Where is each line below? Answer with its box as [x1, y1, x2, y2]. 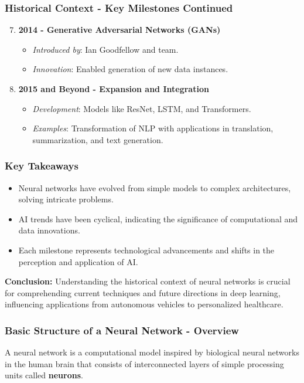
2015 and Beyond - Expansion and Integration [18, 83, 209, 94]
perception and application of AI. [18, 255, 138, 267]
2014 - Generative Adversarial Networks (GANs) [18, 23, 221, 36]
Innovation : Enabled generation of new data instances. [32, 63, 228, 75]
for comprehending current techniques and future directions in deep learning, [5, 286, 281, 299]
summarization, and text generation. [32, 133, 163, 145]
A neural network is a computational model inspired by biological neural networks [5, 346, 299, 358]
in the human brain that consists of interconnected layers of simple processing [5, 357, 284, 370]
